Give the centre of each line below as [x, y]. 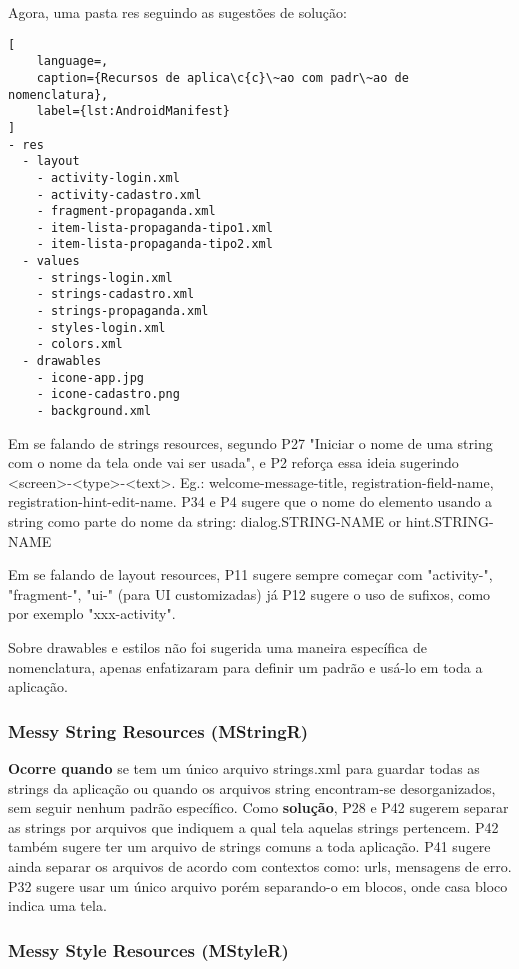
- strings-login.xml [104, 277]
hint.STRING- [449, 521]
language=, [72, 61]
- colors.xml [79, 344]
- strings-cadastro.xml [115, 294]
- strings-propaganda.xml [122, 311]
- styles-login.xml [101, 327]
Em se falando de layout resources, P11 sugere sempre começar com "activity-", [250, 574]
